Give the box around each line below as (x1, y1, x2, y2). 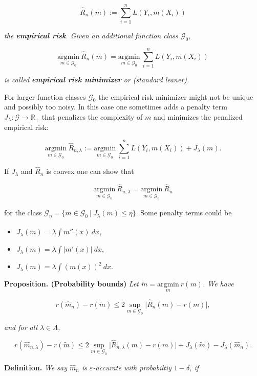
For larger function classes (4, 91, 86, 102)
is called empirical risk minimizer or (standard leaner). (4, 74, 189, 85)
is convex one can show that (46, 166, 134, 176)
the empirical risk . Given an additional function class (4, 30, 178, 41)
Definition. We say (4, 362, 67, 372)
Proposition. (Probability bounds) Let (4, 278, 139, 289)
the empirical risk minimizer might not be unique (98, 91, 253, 102)
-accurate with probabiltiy (93, 362, 172, 372)
